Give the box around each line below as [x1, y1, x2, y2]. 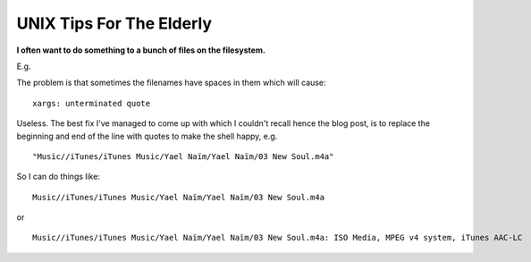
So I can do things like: [16, 171, 100, 182]
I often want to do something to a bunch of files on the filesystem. [16, 45, 265, 55]
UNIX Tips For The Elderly [16, 13, 213, 33]
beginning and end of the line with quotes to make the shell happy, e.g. [16, 131, 278, 141]
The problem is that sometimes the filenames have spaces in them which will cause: [16, 77, 326, 89]
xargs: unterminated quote [32, 98, 151, 108]
